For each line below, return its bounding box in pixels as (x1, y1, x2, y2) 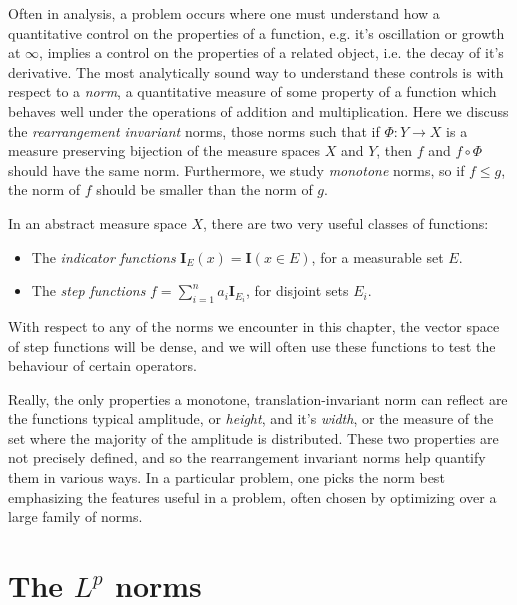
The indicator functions (31, 246, 176, 267)
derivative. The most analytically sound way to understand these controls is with (8, 61, 504, 82)
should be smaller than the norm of (96, 179, 313, 200)
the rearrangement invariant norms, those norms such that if (8, 120, 380, 141)
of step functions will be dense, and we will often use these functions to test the (8, 335, 496, 356)
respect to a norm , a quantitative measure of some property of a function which (8, 81, 497, 102)
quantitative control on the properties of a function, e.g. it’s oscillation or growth (8, 22, 505, 43)
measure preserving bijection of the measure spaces (8, 140, 321, 161)
